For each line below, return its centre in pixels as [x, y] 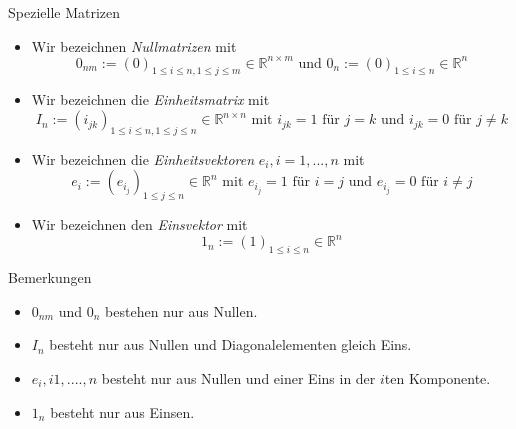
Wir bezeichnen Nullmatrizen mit [134, 45]
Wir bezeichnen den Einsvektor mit [139, 224]
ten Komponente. [437, 377]
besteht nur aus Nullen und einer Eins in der [238, 377]
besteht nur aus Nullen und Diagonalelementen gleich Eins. [230, 344]
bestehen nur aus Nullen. [181, 310]
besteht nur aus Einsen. [122, 411]
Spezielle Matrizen [64, 12]
